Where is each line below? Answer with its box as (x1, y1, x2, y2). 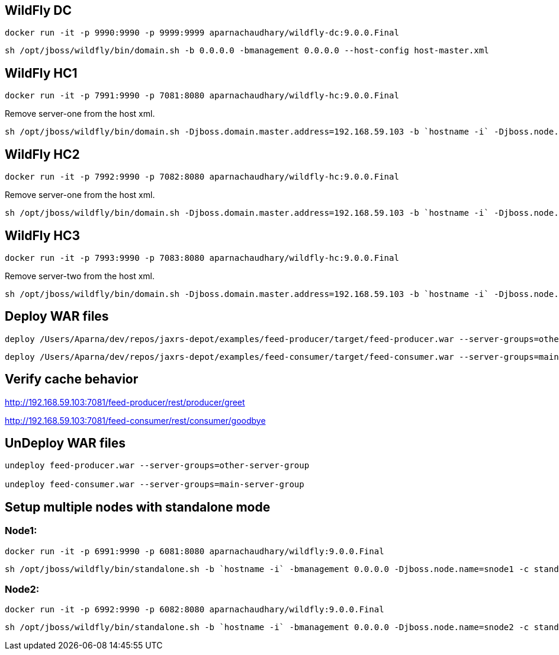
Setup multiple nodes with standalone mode (5, 499, 271, 515)
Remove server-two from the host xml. (5, 270, 155, 281)
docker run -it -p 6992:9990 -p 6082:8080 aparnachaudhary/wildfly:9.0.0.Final (5, 605, 384, 615)
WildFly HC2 (5, 146, 80, 162)
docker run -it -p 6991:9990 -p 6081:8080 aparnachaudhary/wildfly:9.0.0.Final (5, 546, 384, 556)
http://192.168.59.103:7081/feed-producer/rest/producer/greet (5, 397, 245, 407)
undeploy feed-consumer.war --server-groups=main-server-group (5, 480, 304, 490)
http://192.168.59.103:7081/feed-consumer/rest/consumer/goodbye (5, 415, 266, 426)
